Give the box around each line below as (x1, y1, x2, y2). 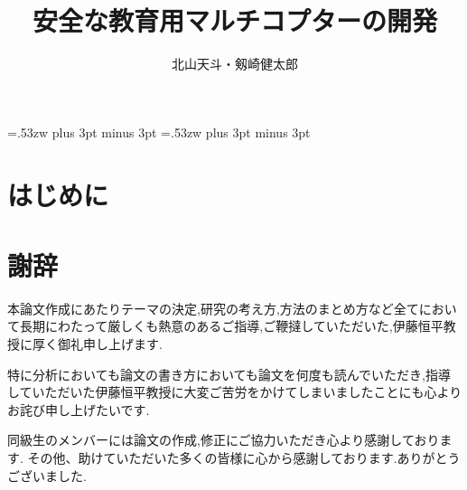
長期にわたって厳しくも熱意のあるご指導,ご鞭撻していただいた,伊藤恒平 (19, 316, 444, 335)
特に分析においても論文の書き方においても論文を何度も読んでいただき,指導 (7, 364, 451, 383)
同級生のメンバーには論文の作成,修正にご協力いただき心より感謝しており (7, 430, 440, 449)
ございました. (7, 466, 87, 485)
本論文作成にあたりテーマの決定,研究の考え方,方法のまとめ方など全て (7, 298, 419, 317)
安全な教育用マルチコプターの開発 (32, 2, 437, 39)
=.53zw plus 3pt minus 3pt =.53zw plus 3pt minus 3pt (7, 122, 311, 141)
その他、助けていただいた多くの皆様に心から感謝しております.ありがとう (27, 448, 461, 466)
